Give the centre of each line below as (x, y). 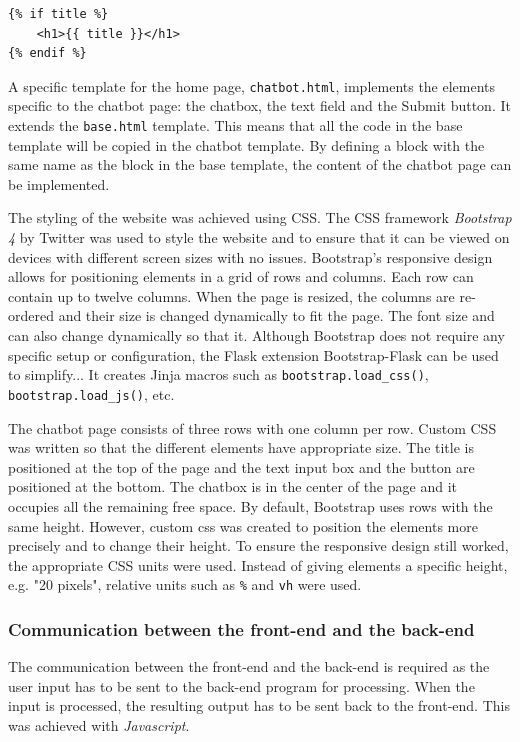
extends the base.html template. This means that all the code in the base (235, 125)
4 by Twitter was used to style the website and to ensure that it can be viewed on (259, 237)
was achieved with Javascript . (99, 724)
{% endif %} (47, 53)
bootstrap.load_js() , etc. (91, 393)
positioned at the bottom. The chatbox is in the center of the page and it (232, 486)
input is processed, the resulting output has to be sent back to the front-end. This (259, 705)
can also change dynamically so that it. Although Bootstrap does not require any (256, 335)
